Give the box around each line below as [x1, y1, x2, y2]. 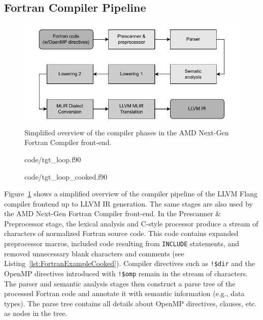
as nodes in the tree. [4, 308, 68, 318]
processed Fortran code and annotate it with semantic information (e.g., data [4, 288, 245, 299]
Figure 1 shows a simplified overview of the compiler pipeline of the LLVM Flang [4, 188, 257, 199]
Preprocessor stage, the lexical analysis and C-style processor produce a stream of [4, 218, 258, 228]
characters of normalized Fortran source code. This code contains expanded [4, 228, 239, 239]
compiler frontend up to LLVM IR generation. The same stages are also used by [4, 198, 253, 209]
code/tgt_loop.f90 [24, 154, 81, 164]
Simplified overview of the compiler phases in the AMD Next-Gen [24, 127, 229, 137]
